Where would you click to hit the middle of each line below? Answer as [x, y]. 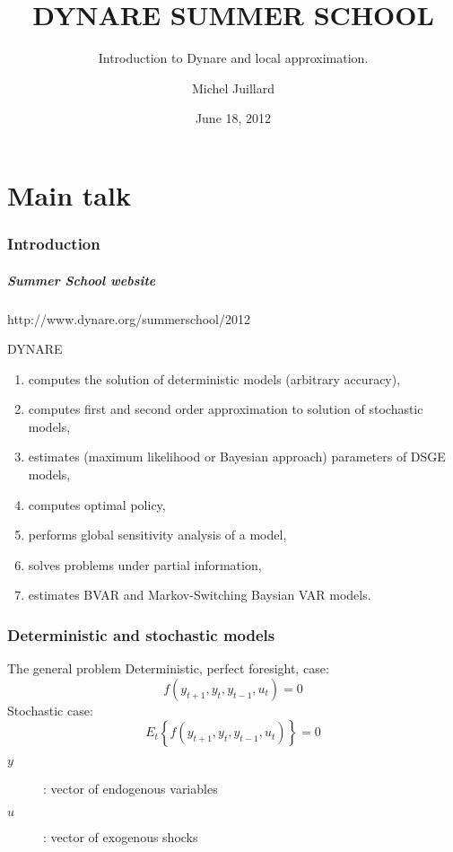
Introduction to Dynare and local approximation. [233, 58]
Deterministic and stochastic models [141, 634]
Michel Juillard [233, 88]
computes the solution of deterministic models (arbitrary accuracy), [214, 378]
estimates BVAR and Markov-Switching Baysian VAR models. [200, 595]
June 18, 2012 [233, 118]
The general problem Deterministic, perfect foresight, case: [168, 668]
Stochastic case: [50, 710]
